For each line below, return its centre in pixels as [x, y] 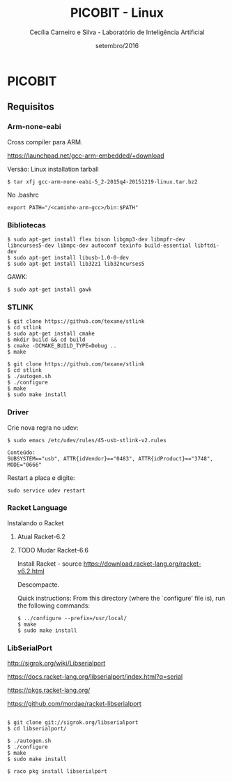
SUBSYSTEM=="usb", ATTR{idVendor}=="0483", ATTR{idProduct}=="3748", [110, 458]
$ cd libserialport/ [37, 729]
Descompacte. [38, 585]
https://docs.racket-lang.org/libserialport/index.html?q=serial [95, 677]
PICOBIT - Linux [117, 13]
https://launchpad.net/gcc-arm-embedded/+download [86, 156]
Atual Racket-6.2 [41, 536]
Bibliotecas [27, 225]
